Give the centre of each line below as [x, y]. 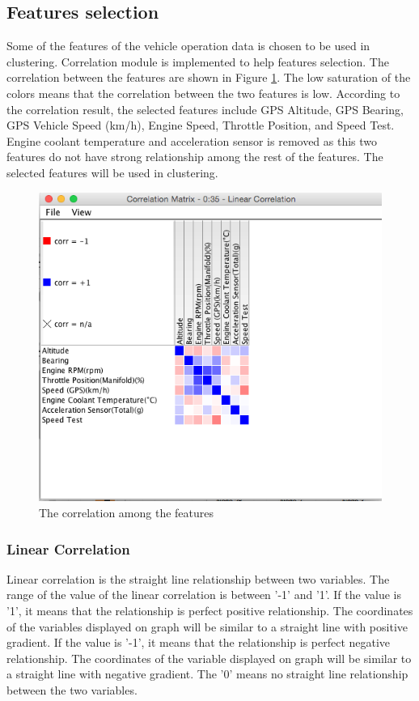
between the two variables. [72, 690]
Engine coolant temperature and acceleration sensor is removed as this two [192, 140]
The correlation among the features [127, 513]
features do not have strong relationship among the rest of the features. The [195, 157]
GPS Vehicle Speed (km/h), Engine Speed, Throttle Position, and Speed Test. [201, 125]
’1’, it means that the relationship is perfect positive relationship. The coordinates [210, 611]
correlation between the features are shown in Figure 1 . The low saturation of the [209, 77]
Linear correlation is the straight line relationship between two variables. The [198, 578]
